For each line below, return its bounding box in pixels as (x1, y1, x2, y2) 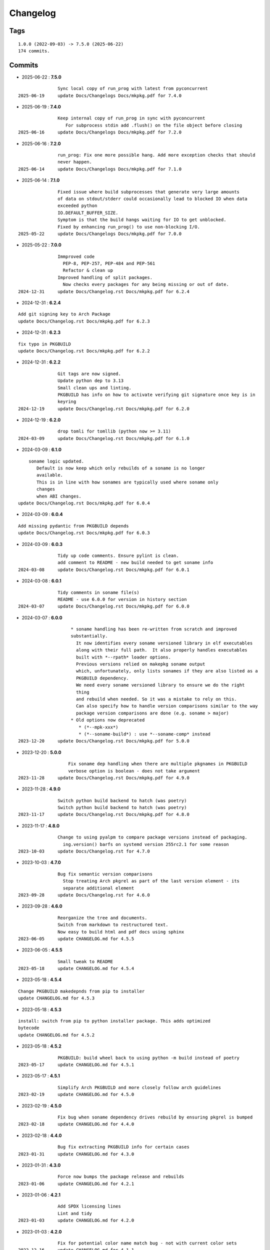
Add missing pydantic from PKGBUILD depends (18, 523, 129, 528)
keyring (57, 399, 76, 404)
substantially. (70, 633, 108, 639)
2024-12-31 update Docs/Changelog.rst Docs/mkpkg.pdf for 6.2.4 (18, 288, 189, 294)
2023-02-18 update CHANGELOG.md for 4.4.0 (18, 1121, 134, 1127)
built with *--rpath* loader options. (75, 654, 171, 660)
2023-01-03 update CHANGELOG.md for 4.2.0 (18, 1217, 134, 1223)
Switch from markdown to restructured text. (57, 922, 168, 927)
